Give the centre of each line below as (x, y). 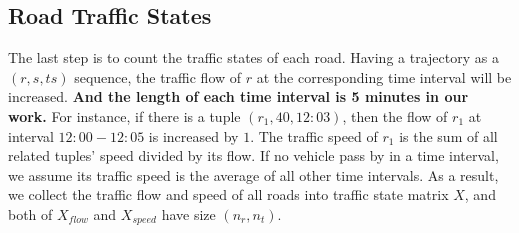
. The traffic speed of (314, 135)
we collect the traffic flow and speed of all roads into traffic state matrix (228, 194)
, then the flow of (395, 115)
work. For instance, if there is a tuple (124, 115)
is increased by (193, 135)
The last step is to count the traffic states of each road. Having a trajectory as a (253, 57)
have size (188, 213)
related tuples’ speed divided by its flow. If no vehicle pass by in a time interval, (253, 155)
